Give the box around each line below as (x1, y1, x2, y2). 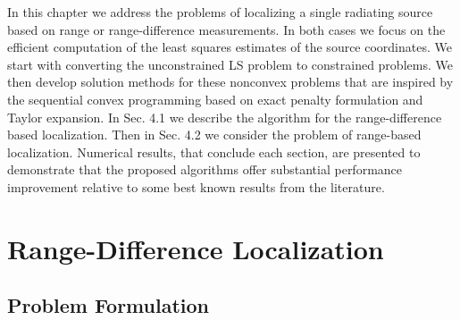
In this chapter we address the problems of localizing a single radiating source (7, 3, 433, 21)
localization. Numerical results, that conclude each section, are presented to (7, 142, 421, 161)
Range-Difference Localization (7, 230, 384, 266)
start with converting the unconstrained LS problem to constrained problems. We (7, 55, 453, 73)
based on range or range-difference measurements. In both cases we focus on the (7, 20, 446, 38)
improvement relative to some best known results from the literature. (7, 177, 385, 196)
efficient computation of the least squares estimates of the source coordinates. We (7, 38, 452, 56)
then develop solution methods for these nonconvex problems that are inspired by (7, 72, 454, 91)
